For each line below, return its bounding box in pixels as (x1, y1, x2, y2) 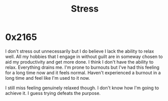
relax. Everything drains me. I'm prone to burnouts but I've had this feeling (5, 64, 160, 70)
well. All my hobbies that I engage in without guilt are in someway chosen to (5, 54, 163, 60)
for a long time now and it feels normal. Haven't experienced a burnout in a (5, 69, 161, 76)
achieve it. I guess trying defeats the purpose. (5, 90, 101, 96)
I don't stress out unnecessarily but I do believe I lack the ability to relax (5, 48, 154, 54)
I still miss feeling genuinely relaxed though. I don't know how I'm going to (5, 84, 159, 91)
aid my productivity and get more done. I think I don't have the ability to (5, 59, 154, 65)
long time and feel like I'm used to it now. (5, 75, 90, 81)
